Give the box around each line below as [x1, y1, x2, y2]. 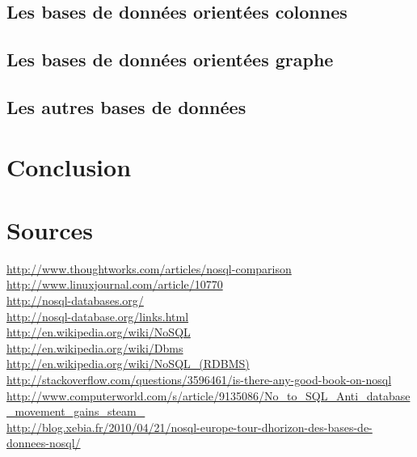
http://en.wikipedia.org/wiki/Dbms [6, 339, 183, 356]
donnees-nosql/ [6, 434, 81, 451]
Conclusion [6, 150, 132, 183]
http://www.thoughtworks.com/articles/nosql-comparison [6, 260, 292, 277]
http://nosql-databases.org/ [6, 292, 144, 309]
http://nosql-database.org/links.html [6, 307, 189, 324]
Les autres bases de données [6, 94, 246, 119]
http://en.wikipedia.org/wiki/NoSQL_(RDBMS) [6, 355, 250, 372]
